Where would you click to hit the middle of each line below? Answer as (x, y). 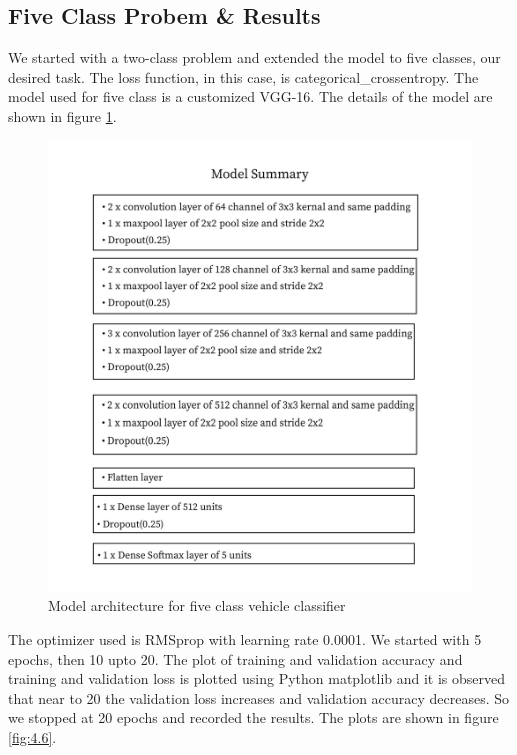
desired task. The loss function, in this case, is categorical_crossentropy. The (243, 76)
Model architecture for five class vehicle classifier (197, 605)
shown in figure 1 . (62, 115)
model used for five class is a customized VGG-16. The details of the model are (250, 96)
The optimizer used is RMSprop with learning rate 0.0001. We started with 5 (245, 639)
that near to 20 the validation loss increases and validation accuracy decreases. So (259, 697)
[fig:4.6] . (32, 737)
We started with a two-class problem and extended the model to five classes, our (254, 57)
